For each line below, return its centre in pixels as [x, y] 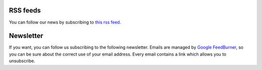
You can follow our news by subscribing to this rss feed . [65, 22]
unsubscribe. [22, 61]
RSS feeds [25, 10]
